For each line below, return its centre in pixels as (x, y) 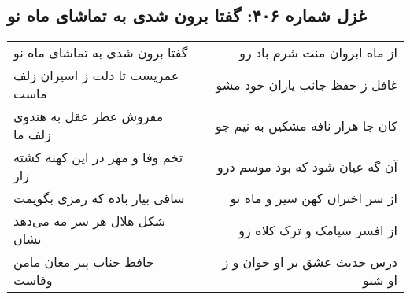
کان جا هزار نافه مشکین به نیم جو (306, 125)
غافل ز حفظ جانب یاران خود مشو (307, 84)
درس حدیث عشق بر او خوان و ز (310, 262)
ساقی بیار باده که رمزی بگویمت (99, 198)
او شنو (380, 280)
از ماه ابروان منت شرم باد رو (318, 53)
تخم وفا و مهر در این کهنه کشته (98, 157)
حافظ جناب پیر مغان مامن (84, 262)
